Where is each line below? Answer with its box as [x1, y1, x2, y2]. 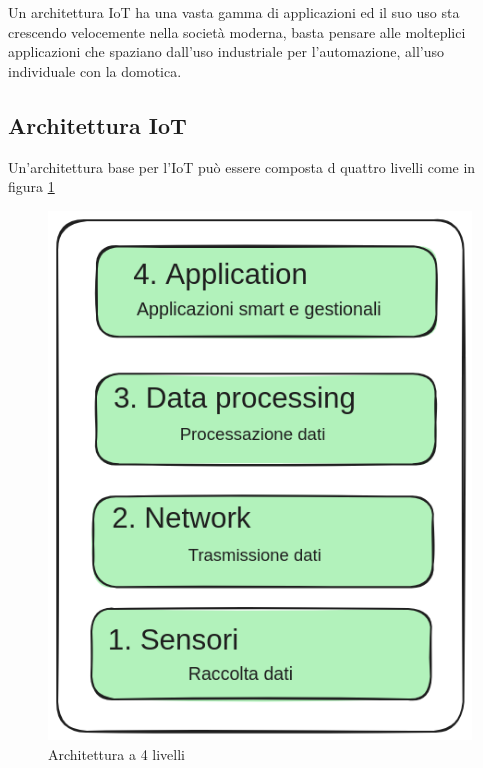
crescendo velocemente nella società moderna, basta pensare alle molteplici [8, 21, 466, 42]
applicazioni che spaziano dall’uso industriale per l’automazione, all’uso [8, 41, 444, 62]
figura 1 [8, 176, 55, 197]
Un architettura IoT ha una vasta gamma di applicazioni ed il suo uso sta [8, 2, 460, 22]
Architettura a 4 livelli [48, 743, 185, 764]
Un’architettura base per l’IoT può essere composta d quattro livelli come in [8, 156, 476, 177]
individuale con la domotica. [8, 60, 182, 81]
